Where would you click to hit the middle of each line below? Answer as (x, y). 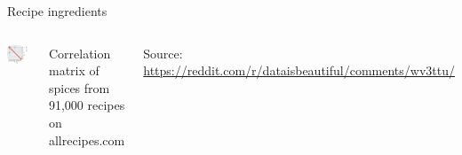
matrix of (74, 70)
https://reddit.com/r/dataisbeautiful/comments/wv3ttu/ (299, 70)
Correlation (80, 53)
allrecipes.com (87, 139)
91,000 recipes (87, 105)
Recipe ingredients (57, 11)
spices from (79, 87)
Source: (163, 53)
